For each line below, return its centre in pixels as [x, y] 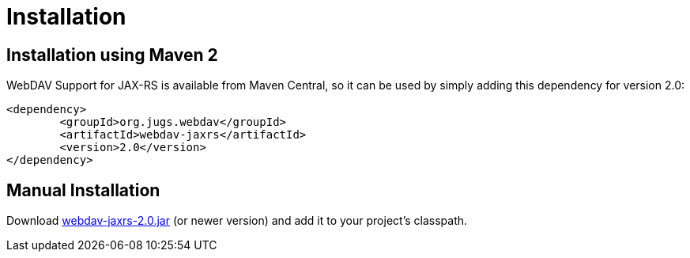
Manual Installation [83, 190]
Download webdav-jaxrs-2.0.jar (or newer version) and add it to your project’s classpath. [237, 221]
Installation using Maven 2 [112, 55]
